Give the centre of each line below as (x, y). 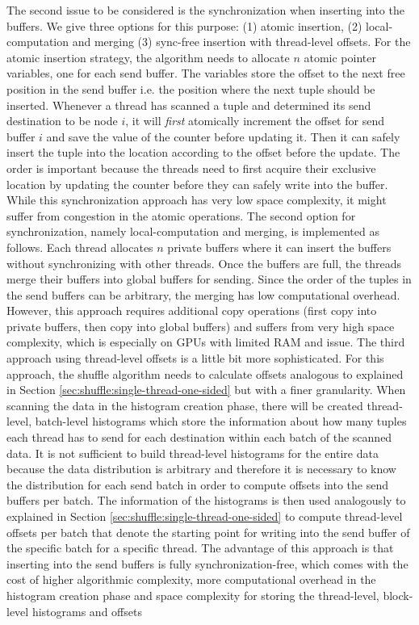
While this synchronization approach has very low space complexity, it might (197, 200)
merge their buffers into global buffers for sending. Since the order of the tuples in (209, 279)
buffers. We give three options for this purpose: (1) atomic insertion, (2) (184, 25)
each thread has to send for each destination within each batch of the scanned (199, 437)
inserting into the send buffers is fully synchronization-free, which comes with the (207, 563)
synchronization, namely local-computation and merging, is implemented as (193, 231)
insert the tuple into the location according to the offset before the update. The (203, 152)
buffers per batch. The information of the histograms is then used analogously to (206, 500)
